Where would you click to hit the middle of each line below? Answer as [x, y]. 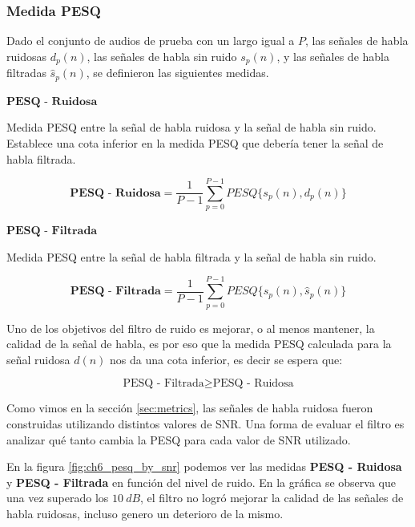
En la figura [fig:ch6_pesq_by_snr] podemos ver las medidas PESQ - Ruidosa [204, 466]
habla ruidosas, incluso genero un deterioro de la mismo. [145, 513]
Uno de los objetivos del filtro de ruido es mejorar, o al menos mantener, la [191, 328]
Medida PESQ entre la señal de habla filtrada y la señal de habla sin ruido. [191, 256]
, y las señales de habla [333, 56]
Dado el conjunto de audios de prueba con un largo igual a [151, 41]
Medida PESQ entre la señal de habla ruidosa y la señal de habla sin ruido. [191, 127]
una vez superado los [58, 498]
